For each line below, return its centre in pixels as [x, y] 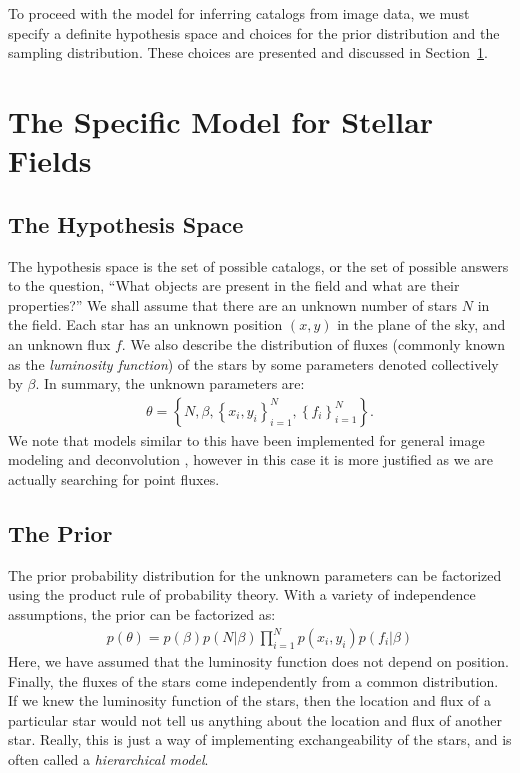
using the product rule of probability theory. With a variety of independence [242, 594]
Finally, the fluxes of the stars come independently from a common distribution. [253, 680]
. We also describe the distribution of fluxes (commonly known [313, 343]
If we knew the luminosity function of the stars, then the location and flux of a [249, 700]
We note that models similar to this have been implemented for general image [246, 439]
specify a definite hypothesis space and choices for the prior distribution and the [254, 32]
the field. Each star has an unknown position [145, 324]
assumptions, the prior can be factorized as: [142, 613]
